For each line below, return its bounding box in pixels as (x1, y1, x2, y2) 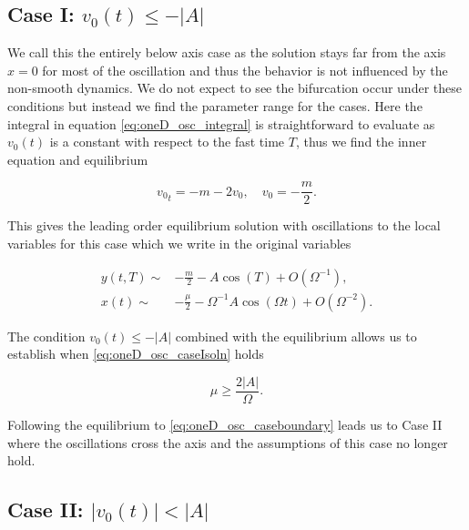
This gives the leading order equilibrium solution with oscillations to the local (7, 216, 441, 235)
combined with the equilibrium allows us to (175, 326, 417, 345)
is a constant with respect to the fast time (49, 132, 285, 151)
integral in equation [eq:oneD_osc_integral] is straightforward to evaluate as (7, 114, 435, 133)
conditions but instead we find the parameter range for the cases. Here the (7, 96, 423, 115)
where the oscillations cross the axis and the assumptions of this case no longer (7, 433, 448, 452)
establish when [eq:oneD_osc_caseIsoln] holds (7, 344, 264, 363)
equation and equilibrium (7, 149, 148, 168)
